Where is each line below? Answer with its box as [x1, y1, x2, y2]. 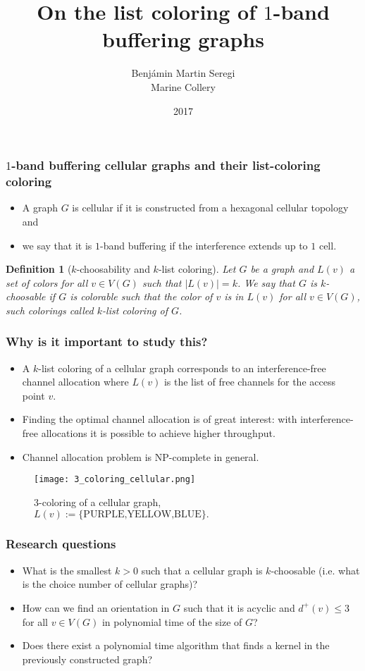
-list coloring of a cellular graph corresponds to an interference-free [38, 360, 326, 375]
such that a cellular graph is [141, 562, 263, 577]
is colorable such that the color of [70, 289, 213, 304]
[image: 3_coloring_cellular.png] [34, 474, 196, 485]
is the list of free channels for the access [163, 374, 335, 389]
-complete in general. [168, 449, 259, 464]
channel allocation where [22, 374, 129, 389]
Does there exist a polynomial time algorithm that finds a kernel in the [22, 638, 330, 653]
